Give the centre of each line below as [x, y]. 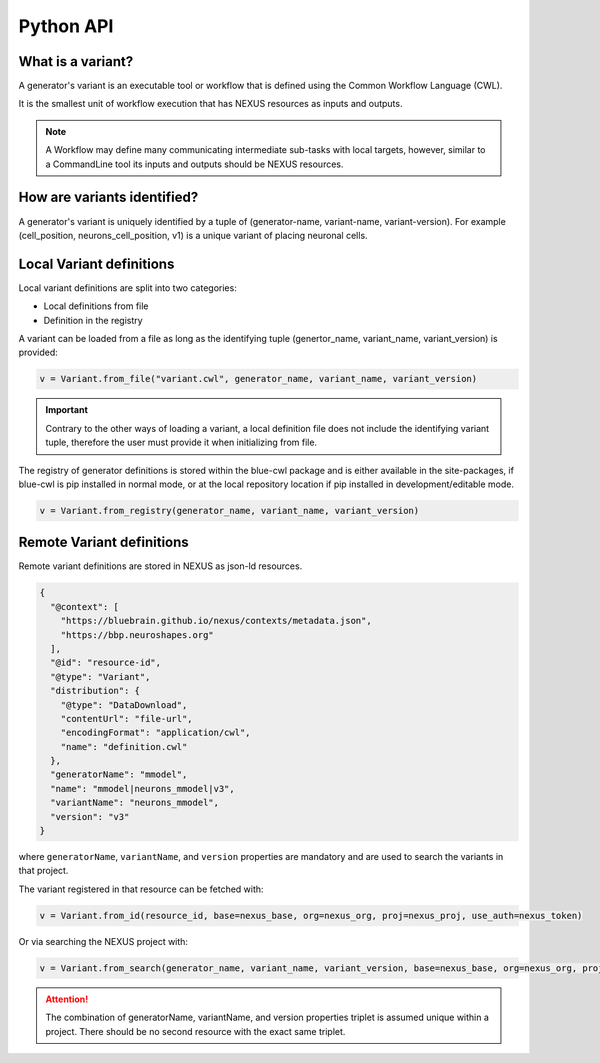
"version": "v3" [90, 816]
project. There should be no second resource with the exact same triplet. [195, 1031]
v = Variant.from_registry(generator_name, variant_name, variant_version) [229, 510]
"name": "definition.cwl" [124, 746]
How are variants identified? [108, 197]
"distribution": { [95, 691]
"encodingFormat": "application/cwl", [155, 733]
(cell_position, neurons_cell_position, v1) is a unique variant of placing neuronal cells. [193, 235]
